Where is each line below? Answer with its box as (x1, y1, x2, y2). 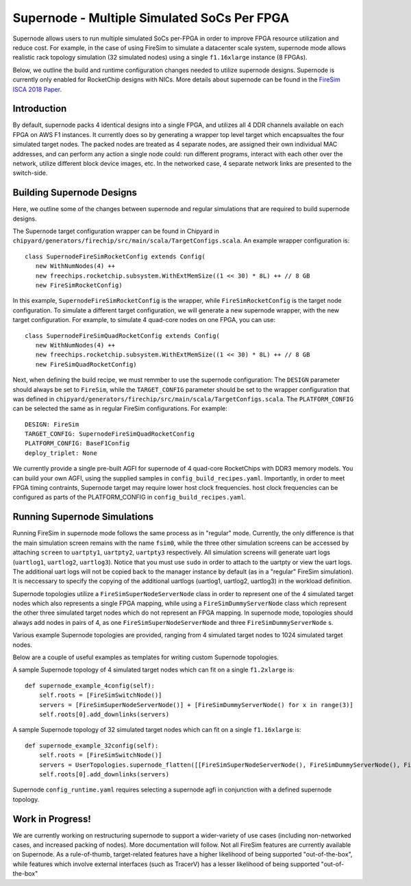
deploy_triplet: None (25, 449, 97, 457)
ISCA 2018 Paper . (12, 85, 62, 93)
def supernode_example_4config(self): (25, 682, 155, 689)
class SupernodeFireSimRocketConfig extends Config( (25, 252, 206, 260)
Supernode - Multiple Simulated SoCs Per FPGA (12, 10, 290, 25)
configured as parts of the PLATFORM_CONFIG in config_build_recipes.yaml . (12, 493, 247, 502)
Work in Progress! (12, 813, 92, 825)
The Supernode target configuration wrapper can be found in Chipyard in (12, 227, 219, 236)
